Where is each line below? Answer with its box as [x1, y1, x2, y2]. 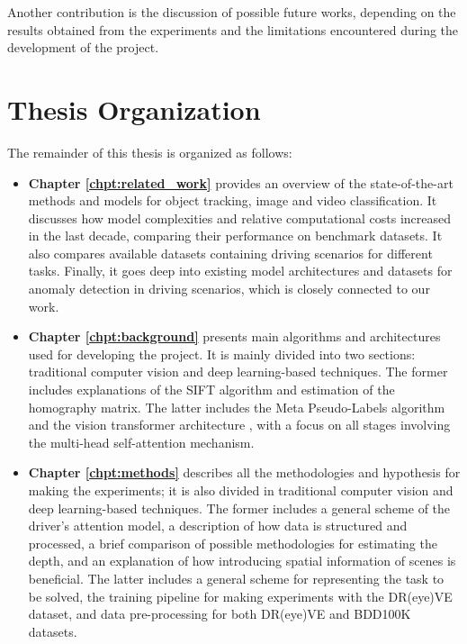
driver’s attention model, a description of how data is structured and [28, 516, 408, 535]
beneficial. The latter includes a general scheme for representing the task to [28, 568, 445, 587]
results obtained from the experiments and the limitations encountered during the [7, 20, 459, 39]
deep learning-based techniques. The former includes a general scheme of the [28, 498, 451, 517]
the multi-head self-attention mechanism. [28, 432, 255, 451]
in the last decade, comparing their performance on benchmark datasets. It [28, 226, 443, 245]
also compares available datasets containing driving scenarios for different [28, 243, 433, 262]
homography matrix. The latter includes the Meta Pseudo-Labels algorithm [28, 397, 445, 416]
